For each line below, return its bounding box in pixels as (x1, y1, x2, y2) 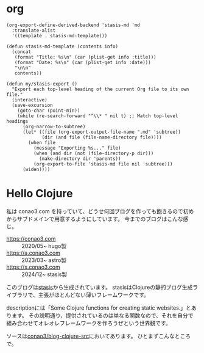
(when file (28, 139, 56, 145)
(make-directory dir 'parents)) (38, 155, 121, 162)
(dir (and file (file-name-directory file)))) (41, 134, 163, 140)
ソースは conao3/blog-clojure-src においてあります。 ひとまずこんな (6, 332, 175, 340)
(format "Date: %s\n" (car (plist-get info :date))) (14, 59, 151, 65)
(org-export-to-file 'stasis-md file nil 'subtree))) (33, 161, 173, 167)
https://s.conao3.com (6, 263, 60, 271)
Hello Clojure (6, 187, 73, 200)
